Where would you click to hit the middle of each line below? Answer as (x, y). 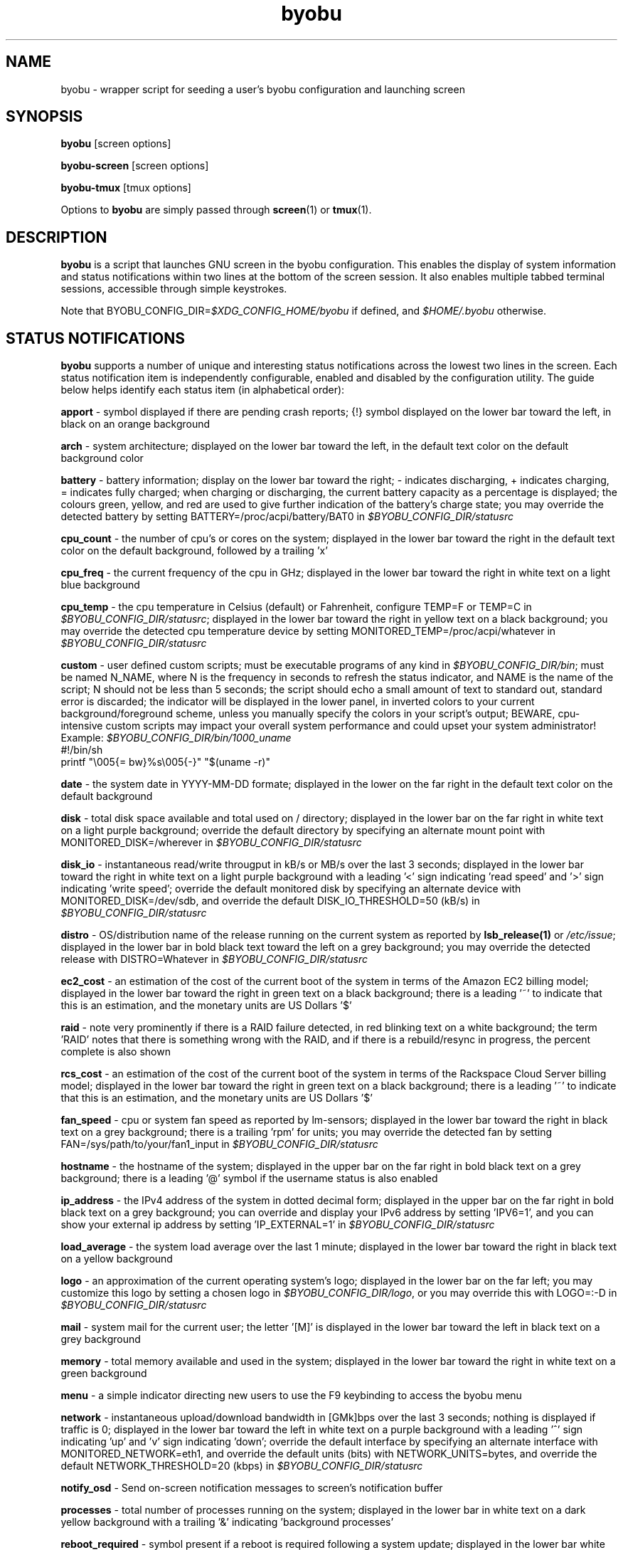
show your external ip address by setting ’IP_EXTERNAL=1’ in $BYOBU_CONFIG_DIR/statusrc (278, 1225)
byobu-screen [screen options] (135, 166)
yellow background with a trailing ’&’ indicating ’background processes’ (227, 1522)
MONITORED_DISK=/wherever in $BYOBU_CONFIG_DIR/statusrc (211, 843)
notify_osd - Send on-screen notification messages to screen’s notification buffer (252, 1488)
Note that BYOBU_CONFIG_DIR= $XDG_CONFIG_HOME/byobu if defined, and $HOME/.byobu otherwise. (303, 311)
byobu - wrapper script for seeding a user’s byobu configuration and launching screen (263, 89)
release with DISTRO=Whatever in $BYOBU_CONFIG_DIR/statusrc (214, 959)
